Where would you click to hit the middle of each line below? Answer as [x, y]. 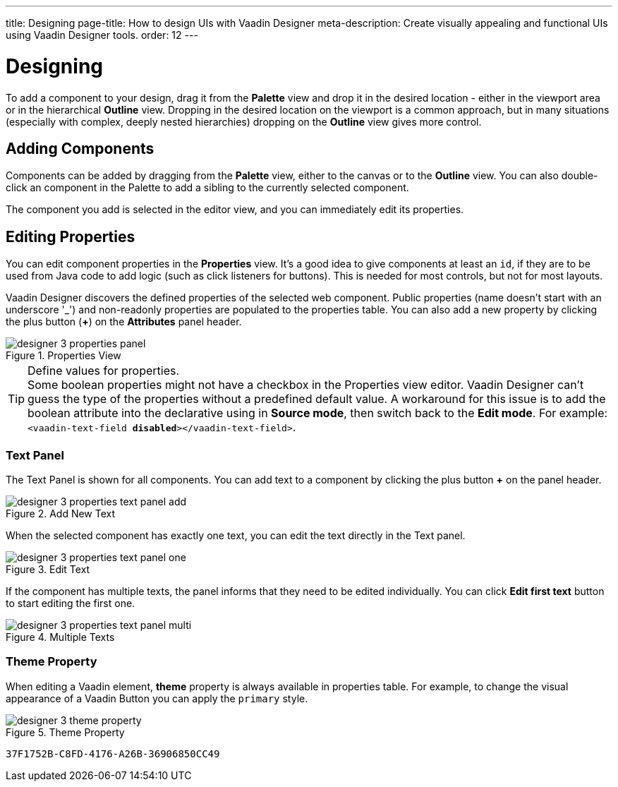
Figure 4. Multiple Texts [60, 637]
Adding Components [80, 148]
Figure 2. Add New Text [61, 513]
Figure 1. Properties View [63, 356]
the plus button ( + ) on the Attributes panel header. [124, 322]
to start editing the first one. [71, 603]
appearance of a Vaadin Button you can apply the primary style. [157, 698]
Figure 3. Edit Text [48, 569]
